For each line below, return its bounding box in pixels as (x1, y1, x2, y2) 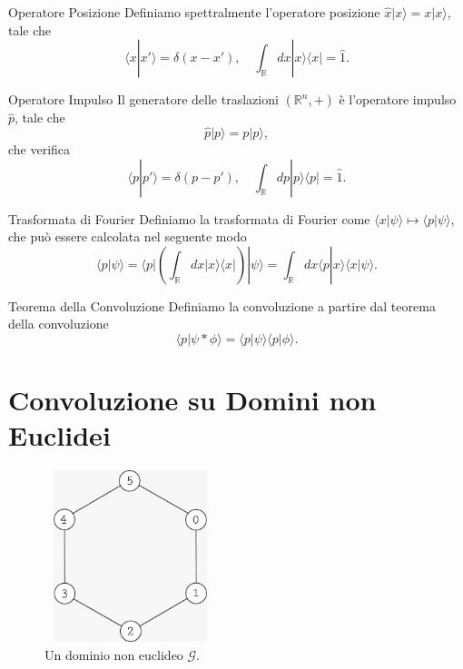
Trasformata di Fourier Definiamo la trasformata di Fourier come (8, 209, 370, 228)
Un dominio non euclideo (44, 644, 183, 664)
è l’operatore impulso (339, 90, 457, 109)
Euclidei (8, 417, 111, 454)
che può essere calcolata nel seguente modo (8, 227, 247, 246)
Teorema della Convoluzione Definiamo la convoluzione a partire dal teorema (8, 296, 436, 315)
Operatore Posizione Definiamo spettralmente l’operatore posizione (8, 3, 380, 21)
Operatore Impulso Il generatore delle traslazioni (8, 90, 279, 109)
